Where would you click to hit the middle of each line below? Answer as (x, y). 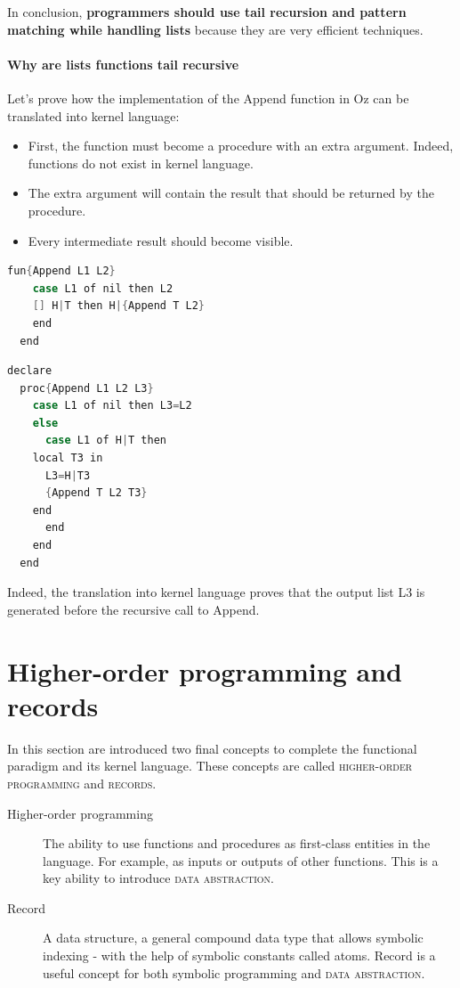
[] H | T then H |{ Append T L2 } (118, 306)
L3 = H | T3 (68, 475)
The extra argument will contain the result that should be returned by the (231, 193)
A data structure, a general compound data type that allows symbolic (233, 938)
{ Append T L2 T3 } (96, 493)
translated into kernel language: (93, 115)
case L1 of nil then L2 (103, 288)
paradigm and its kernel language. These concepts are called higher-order (210, 766)
